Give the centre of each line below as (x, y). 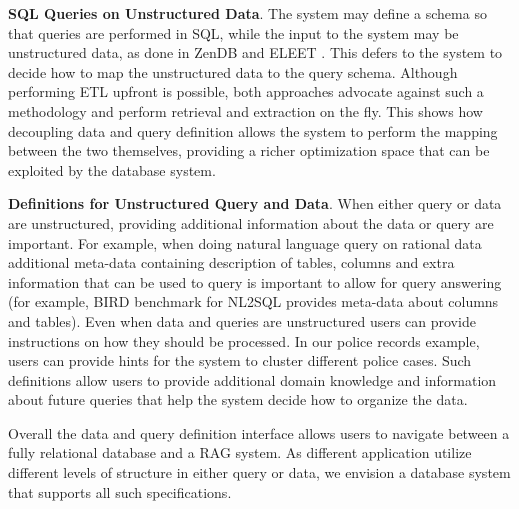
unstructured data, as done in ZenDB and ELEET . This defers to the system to (255, 52)
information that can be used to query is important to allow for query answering (255, 281)
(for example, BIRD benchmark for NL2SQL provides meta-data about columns (253, 301)
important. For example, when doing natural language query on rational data (245, 242)
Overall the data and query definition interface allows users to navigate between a (259, 432)
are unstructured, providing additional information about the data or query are (251, 222)
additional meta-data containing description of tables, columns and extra (231, 262)
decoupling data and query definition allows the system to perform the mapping (253, 130)
